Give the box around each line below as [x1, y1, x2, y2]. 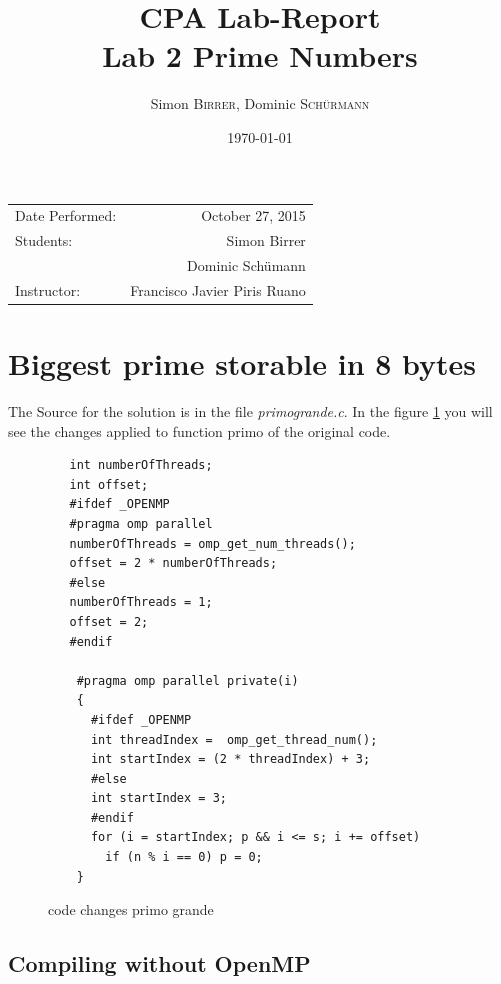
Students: [15, 230, 73, 251]
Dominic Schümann [187, 254, 306, 275]
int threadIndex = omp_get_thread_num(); [90, 732, 378, 747]
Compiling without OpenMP [8, 948, 311, 979]
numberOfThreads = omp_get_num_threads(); [69, 536, 356, 551]
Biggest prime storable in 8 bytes [8, 343, 477, 384]
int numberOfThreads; [69, 458, 213, 473]
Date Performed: [15, 205, 117, 226]
